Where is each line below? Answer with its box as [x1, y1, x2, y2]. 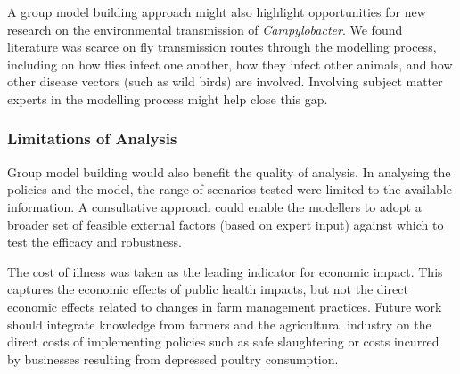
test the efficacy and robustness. [7, 232, 182, 251]
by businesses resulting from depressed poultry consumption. [7, 349, 339, 368]
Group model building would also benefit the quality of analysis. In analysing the [7, 162, 451, 181]
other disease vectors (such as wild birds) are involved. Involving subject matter [7, 72, 443, 91]
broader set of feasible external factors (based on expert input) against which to [7, 215, 444, 233]
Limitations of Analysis [7, 127, 177, 150]
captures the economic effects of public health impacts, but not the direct [7, 280, 408, 298]
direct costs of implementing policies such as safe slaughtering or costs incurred [7, 332, 439, 351]
